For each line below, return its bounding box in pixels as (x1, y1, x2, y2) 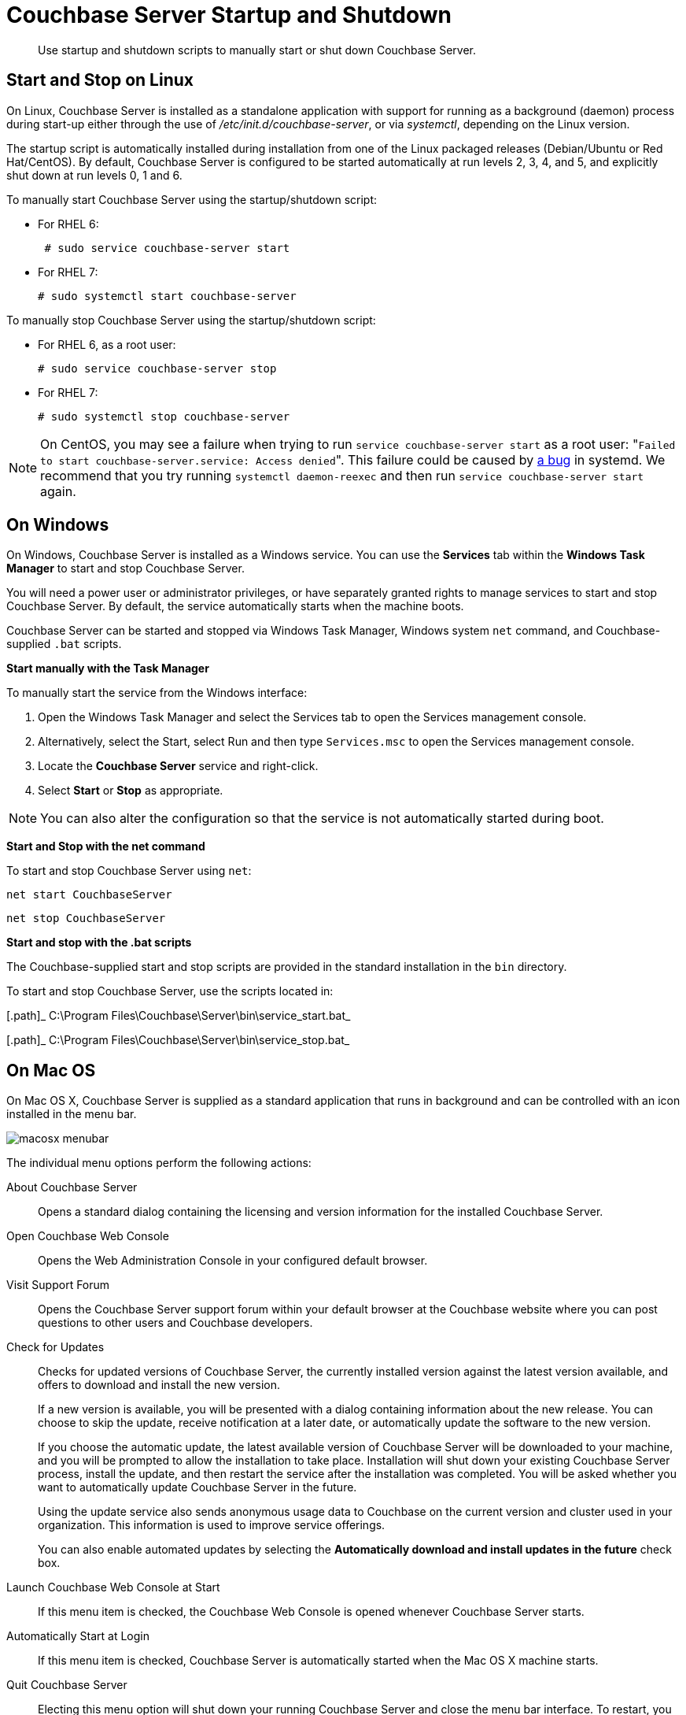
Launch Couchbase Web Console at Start (6, 1580, 220, 1595)
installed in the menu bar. (6, 1107, 137, 1121)
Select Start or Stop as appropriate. (38, 783, 223, 798)
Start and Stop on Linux (6, 70, 194, 91)
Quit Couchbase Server (6, 1678, 127, 1692)
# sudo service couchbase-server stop (38, 361, 277, 375)
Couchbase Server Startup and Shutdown (6, 2, 452, 28)
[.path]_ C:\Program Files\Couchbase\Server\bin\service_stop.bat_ (6, 1033, 350, 1047)
